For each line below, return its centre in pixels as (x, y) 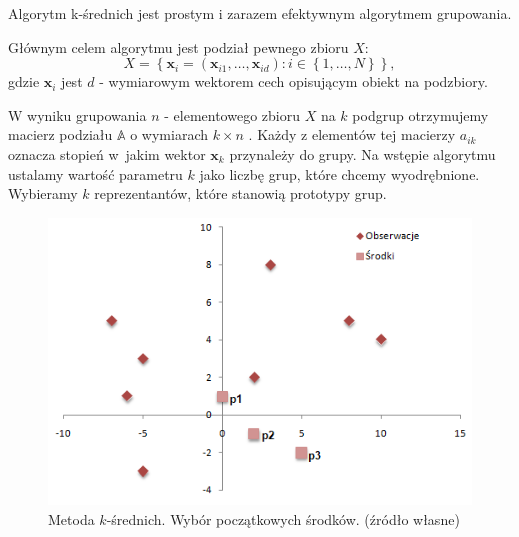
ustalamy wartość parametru (95, 173)
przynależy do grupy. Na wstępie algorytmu (362, 153)
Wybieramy (43, 193)
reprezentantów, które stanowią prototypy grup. (240, 193)
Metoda (71, 518)
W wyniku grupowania (77, 114)
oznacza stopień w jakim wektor (107, 153)
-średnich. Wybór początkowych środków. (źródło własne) (283, 518)
